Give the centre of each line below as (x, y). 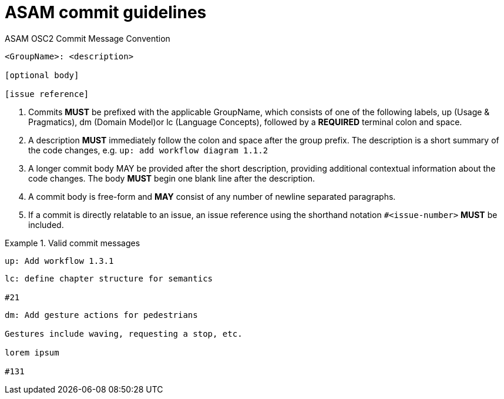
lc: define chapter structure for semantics (109, 278)
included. (46, 224)
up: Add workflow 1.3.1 (59, 261)
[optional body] (42, 75)
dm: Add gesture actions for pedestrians (101, 315)
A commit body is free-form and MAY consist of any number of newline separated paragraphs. (212, 196)
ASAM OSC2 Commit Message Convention (88, 38)
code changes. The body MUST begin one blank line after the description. (172, 178)
